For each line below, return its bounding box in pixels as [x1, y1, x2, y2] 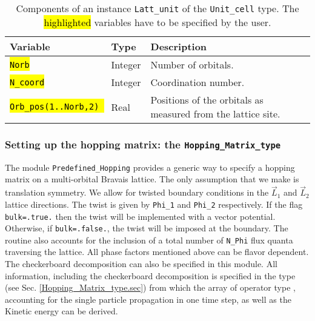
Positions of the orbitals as [150, 93, 264, 107]
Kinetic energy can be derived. [5, 305, 118, 317]
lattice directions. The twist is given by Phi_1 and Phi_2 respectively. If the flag [5, 197, 303, 210]
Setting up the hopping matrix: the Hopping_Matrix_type [5, 136, 281, 151]
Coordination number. [150, 75, 245, 89]
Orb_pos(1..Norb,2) [10, 102, 99, 111]
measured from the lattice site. [150, 107, 280, 121]
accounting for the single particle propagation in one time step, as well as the [5, 293, 291, 305]
